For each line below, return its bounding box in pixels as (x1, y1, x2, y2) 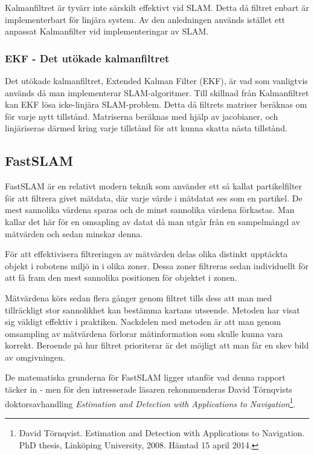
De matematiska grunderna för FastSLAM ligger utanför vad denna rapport (5, 371, 286, 384)
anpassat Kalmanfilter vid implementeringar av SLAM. (5, 25, 209, 38)
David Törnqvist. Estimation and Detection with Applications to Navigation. (19, 426, 305, 439)
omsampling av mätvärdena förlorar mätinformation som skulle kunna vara (5, 327, 283, 339)
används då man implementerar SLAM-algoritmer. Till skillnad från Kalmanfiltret (5, 86, 309, 99)
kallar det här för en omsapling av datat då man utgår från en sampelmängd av (5, 215, 300, 227)
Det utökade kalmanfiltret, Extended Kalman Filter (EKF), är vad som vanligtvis (5, 74, 308, 87)
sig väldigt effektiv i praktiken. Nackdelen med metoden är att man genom (5, 315, 281, 328)
